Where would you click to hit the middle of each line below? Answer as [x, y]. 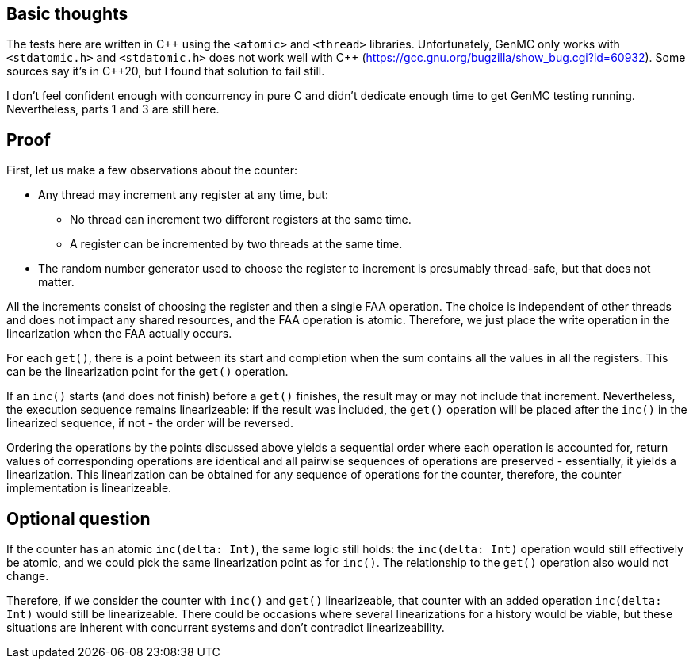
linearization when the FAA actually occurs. [119, 334]
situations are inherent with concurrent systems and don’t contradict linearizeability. [226, 628]
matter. [56, 282]
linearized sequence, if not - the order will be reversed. [150, 423]
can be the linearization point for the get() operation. [147, 372]
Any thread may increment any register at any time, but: [183, 195]
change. [28, 576]
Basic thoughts [67, 14]
